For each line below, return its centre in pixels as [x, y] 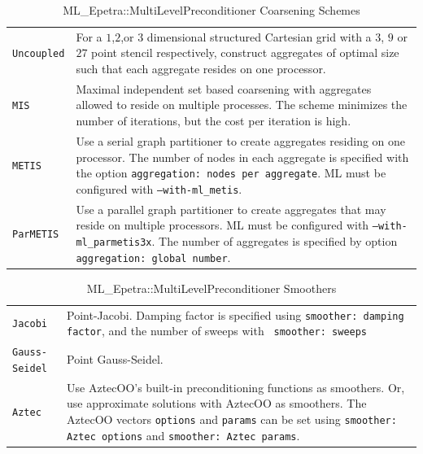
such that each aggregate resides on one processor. [201, 69]
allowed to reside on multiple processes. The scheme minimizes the [242, 105]
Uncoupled [39, 54]
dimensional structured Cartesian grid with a [259, 36]
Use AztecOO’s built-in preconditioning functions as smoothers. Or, [236, 387]
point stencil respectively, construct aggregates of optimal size [245, 52]
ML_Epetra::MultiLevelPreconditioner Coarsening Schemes [211, 10]
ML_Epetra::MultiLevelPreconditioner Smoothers [211, 288]
